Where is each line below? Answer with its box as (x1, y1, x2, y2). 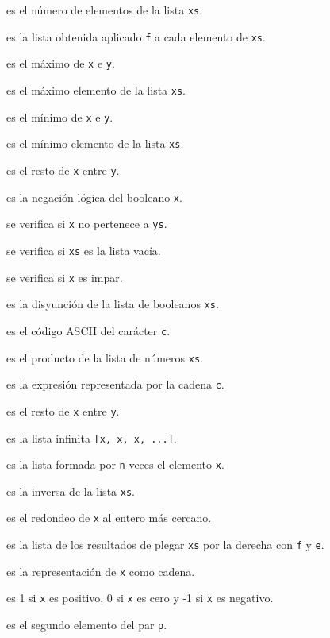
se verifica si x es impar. (6, 269, 123, 285)
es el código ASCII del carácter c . (6, 322, 171, 338)
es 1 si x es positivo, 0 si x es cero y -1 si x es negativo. (6, 590, 274, 606)
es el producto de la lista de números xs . (6, 349, 203, 365)
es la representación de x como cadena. (6, 563, 195, 579)
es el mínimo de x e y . (6, 108, 113, 125)
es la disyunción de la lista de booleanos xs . (6, 296, 219, 312)
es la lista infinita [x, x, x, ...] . (6, 429, 177, 446)
